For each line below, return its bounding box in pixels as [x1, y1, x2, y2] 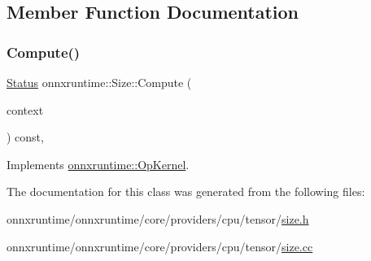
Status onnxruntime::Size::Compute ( [7, 74, 192, 90]
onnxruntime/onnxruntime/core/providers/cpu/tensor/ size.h [7, 210, 309, 227]
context [7, 101, 44, 118]
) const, [7, 128, 44, 146]
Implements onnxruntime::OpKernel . [7, 155, 190, 172]
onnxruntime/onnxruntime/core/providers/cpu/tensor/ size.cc [7, 237, 313, 254]
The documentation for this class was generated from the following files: [7, 183, 365, 200]
